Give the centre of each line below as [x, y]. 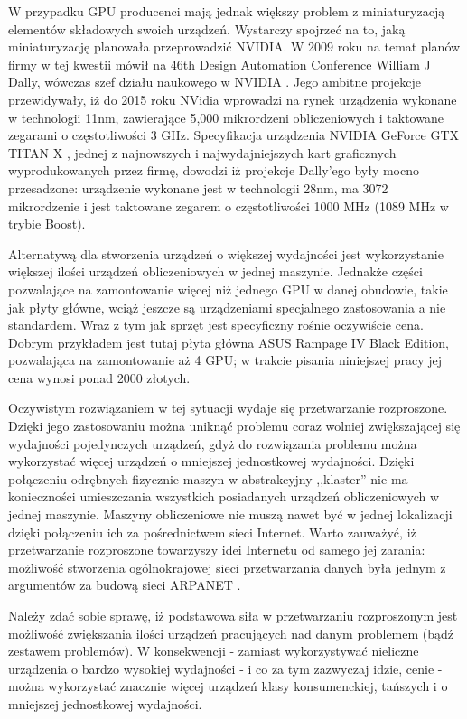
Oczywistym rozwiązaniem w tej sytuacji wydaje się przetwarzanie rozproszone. [228, 408]
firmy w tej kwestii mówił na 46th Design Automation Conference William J [219, 64]
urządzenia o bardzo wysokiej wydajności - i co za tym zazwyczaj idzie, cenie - [225, 668]
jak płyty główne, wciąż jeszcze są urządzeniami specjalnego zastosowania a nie [227, 307]
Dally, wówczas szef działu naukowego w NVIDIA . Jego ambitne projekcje [215, 82]
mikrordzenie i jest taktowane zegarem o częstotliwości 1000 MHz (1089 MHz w [229, 205]
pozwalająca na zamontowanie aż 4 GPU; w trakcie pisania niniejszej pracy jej [225, 360]
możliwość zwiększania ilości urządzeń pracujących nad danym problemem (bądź [231, 633]
